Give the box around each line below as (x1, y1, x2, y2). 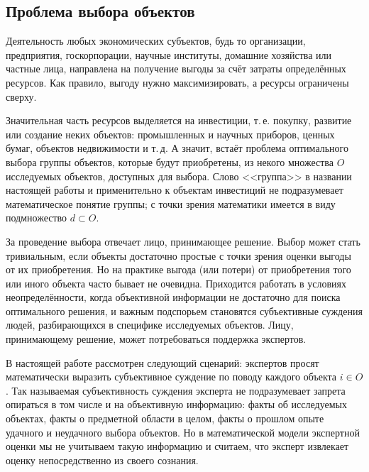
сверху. (6, 89, 37, 104)
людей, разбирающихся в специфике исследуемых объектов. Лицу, (6, 317, 294, 332)
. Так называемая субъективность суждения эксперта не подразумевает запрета (6, 383, 346, 397)
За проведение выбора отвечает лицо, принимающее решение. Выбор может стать (6, 234, 360, 248)
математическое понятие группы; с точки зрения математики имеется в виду (6, 196, 336, 211)
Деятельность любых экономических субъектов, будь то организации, (6, 33, 306, 48)
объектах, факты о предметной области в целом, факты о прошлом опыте (6, 411, 324, 426)
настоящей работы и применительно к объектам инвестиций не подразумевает (6, 182, 343, 197)
